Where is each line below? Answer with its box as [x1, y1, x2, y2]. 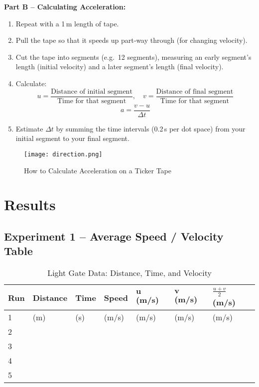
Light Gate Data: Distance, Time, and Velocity [47, 267, 212, 279]
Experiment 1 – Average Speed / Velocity [4, 228, 224, 244]
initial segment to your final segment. [15, 133, 129, 143]
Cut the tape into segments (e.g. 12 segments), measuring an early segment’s [15, 51, 252, 62]
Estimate [15, 123, 43, 133]
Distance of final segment [156, 88, 234, 95]
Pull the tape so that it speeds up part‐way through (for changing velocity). [15, 35, 248, 45]
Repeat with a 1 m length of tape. [15, 18, 119, 28]
